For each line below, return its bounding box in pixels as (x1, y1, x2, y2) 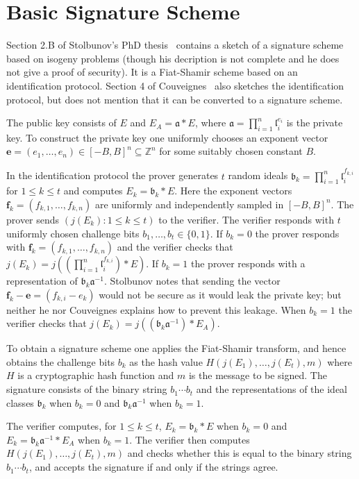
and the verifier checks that (117, 239, 233, 254)
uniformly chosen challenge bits (6, 226, 140, 240)
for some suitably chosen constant (159, 144, 303, 158)
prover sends (6, 212, 60, 226)
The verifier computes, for (6, 419, 117, 433)
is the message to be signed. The (188, 368, 327, 383)
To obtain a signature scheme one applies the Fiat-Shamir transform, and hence (6, 341, 347, 355)
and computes (63, 183, 123, 198)
